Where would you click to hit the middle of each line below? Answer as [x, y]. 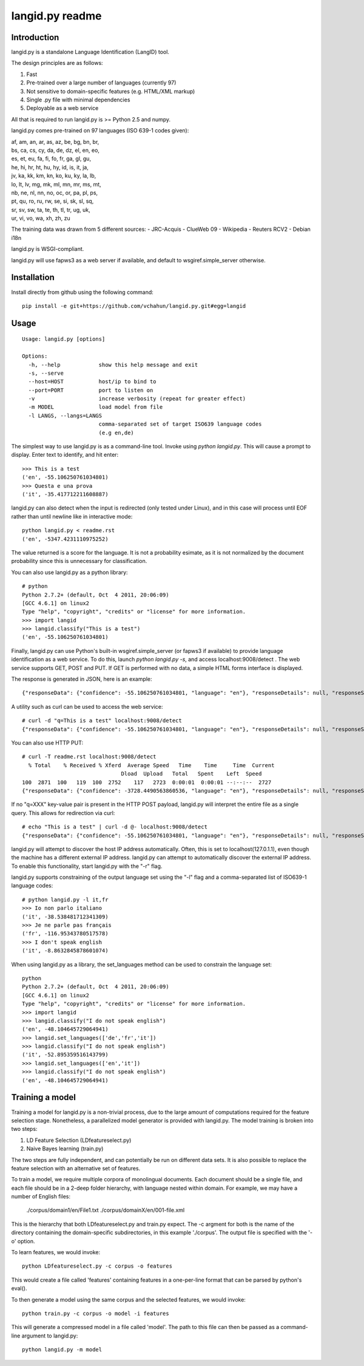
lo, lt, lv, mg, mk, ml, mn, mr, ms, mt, [56, 184]
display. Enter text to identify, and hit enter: [65, 455]
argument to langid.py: [50, 1336]
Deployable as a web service [62, 108]
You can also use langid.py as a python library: [69, 572]
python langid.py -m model [62, 1350]
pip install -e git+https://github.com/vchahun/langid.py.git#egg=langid [134, 306]
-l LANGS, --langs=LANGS [65, 415]
